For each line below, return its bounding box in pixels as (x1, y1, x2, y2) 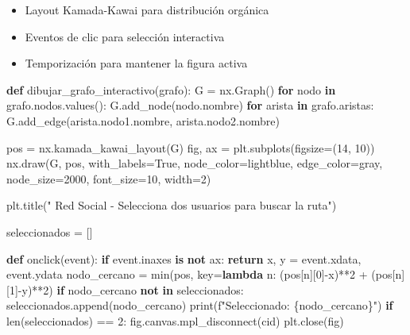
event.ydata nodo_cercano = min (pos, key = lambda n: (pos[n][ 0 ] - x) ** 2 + (6, 266, 368, 283)
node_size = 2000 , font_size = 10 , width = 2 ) (6, 170, 211, 187)
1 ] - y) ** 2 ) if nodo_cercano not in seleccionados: (9, 281, 244, 298)
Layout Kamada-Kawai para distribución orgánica (25, 2, 269, 17)
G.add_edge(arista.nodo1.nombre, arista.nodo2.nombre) (6, 112, 280, 129)
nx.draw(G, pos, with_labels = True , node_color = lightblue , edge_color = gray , (6, 155, 383, 171)
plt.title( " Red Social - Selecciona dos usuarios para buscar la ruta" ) (6, 197, 337, 214)
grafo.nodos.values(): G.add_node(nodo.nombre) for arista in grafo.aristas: (6, 97, 374, 114)
